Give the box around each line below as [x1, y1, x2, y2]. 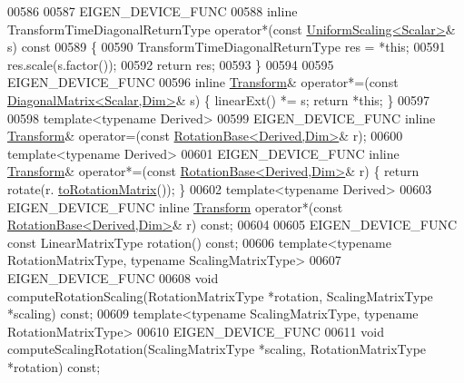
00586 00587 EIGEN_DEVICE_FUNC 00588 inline [7, 2, 298, 20]
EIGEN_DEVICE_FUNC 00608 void [7, 268, 219, 287]
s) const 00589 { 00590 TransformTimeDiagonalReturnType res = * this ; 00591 [7, 37, 446, 56]
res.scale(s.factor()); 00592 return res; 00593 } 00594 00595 [7, 54, 334, 74]
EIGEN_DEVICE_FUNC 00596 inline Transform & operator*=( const [7, 73, 399, 92]
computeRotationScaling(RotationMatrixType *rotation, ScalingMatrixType [7, 286, 433, 305]
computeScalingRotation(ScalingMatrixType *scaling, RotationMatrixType [7, 339, 427, 358]
